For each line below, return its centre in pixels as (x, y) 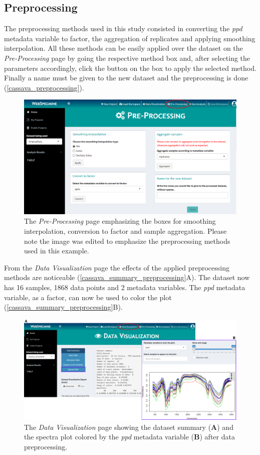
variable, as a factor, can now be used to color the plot (88, 297)
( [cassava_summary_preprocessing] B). (63, 307)
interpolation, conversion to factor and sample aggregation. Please (125, 231)
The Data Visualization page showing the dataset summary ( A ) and (129, 427)
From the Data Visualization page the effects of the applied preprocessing (117, 267)
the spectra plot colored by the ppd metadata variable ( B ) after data (129, 437)
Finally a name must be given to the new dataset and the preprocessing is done (126, 78)
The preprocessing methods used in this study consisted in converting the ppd (123, 28)
